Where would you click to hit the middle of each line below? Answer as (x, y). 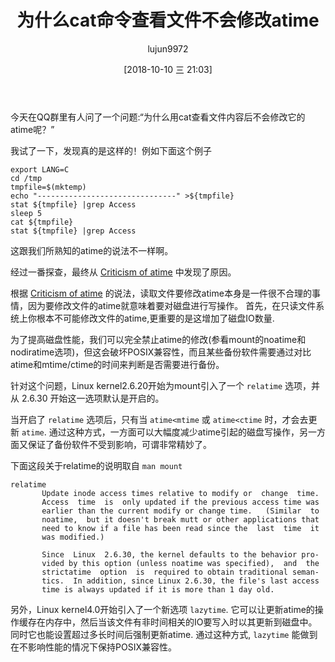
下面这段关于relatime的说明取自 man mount (96, 465)
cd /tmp (26, 178)
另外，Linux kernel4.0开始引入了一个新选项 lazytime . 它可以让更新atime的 (162, 609)
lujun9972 (168, 48)
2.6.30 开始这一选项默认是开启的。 (93, 398)
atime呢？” (32, 129)
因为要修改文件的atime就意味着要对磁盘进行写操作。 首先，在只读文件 (172, 305)
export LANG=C (40, 169)
